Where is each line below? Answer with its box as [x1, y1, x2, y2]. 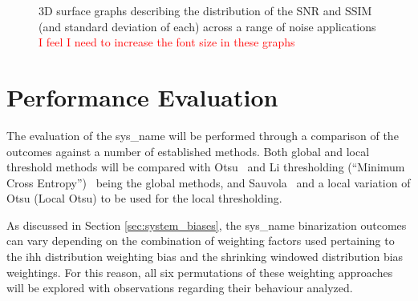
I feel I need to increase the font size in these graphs [39, 34, 295, 50]
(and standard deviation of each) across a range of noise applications [39, 18, 376, 34]
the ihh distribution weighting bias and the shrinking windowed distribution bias [6, 248, 404, 265]
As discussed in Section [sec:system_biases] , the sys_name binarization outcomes [6, 216, 407, 233]
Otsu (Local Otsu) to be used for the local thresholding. [6, 190, 282, 207]
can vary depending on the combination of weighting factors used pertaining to [6, 232, 395, 249]
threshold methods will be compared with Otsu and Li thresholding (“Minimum [6, 159, 405, 175]
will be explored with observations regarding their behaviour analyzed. [6, 279, 353, 296]
